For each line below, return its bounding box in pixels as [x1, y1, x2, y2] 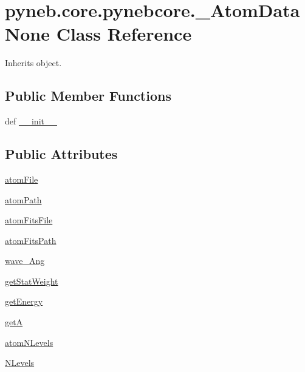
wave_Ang [5, 254, 45, 267]
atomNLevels [5, 336, 53, 348]
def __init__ [5, 115, 57, 127]
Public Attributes [5, 144, 118, 163]
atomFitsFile [5, 214, 53, 226]
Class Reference [56, 21, 192, 46]
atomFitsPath [5, 234, 57, 246]
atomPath [5, 193, 42, 206]
